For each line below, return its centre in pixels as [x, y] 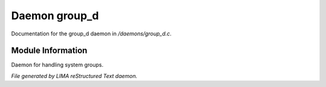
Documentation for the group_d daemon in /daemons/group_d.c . [91, 34]
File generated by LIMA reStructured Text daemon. [74, 76]
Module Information [49, 51]
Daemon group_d [55, 16]
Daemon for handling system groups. [57, 65]
